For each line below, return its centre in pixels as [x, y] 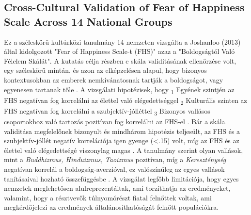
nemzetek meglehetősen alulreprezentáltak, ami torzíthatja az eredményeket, [117, 188]
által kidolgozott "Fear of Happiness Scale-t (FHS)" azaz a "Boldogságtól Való [119, 51]
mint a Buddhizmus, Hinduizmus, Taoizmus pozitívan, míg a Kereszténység [115, 159]
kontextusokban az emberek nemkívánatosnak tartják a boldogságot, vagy [114, 79]
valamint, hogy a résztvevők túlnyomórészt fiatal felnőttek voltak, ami [108, 197]
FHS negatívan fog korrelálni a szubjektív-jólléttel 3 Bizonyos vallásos [107, 111]
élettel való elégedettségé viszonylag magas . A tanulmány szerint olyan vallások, [124, 150]
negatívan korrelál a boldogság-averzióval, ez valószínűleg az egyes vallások [114, 169]
